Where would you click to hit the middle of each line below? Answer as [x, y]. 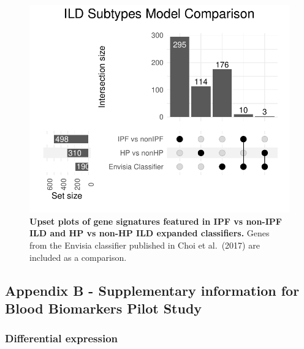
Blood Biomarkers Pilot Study [104, 308]
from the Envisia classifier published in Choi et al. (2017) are [145, 245]
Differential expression [62, 338]
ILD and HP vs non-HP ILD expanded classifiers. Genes [150, 233]
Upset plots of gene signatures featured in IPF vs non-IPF [156, 221]
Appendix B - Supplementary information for [152, 290]
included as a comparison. [78, 257]
